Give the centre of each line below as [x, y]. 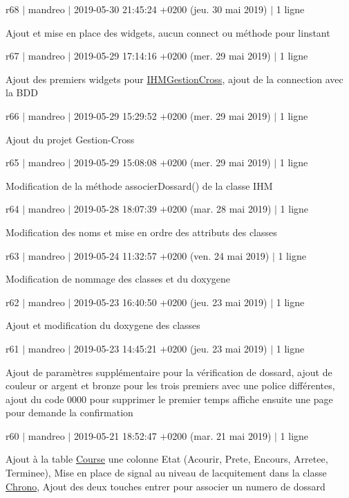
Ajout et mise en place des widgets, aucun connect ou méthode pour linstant [168, 32]
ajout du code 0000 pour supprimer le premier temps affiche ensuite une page [169, 399]
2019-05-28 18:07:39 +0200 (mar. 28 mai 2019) [172, 209]
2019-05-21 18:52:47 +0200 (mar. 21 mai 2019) [172, 435]
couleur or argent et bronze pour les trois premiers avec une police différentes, [170, 385]
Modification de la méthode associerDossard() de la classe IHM [139, 185]
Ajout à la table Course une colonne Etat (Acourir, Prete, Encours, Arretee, [167, 459]
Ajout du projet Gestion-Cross [70, 139]
